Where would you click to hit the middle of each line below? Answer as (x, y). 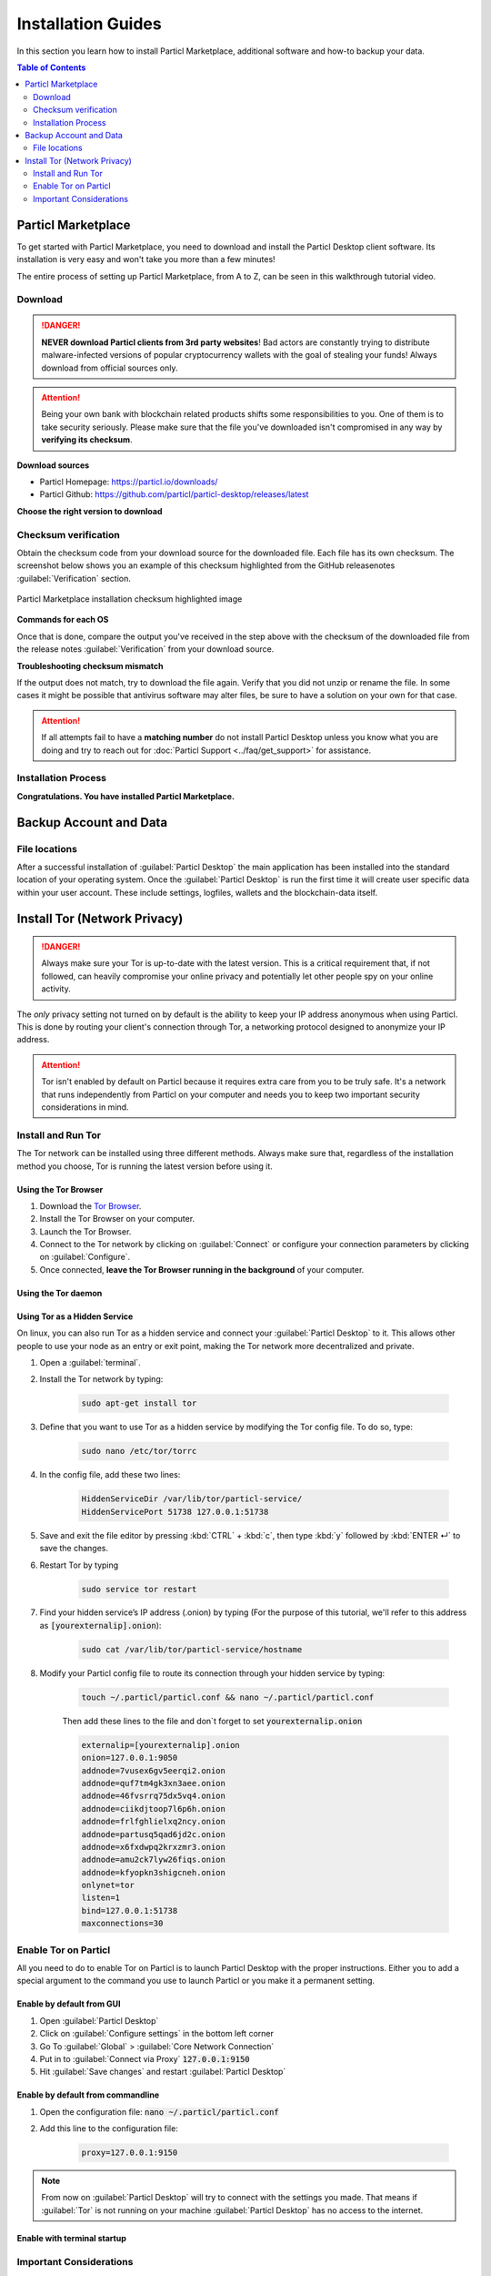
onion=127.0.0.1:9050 (130, 1758)
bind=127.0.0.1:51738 (130, 1910)
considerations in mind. (85, 1107)
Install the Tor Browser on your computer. (117, 1219)
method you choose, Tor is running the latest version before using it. (145, 1166)
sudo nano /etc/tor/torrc (139, 1451)
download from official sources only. (110, 368)
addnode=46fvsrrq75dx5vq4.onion (154, 1796)
